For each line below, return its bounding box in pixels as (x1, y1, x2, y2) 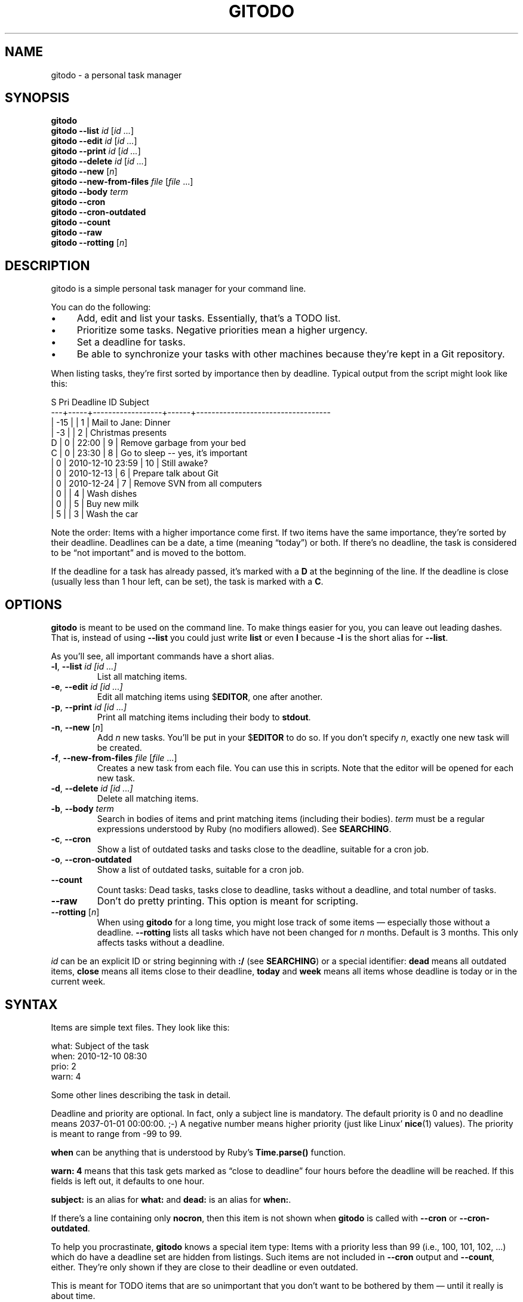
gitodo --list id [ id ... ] (51, 126, 134, 136)
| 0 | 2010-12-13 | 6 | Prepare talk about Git (51, 468, 219, 479)
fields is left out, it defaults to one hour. (51, 1175, 205, 1186)
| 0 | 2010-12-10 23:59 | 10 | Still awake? (51, 458, 208, 469)
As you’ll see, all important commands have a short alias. (51, 651, 275, 662)
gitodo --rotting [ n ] (51, 237, 128, 248)
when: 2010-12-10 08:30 (51, 1050, 147, 1061)
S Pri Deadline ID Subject (51, 397, 149, 408)
